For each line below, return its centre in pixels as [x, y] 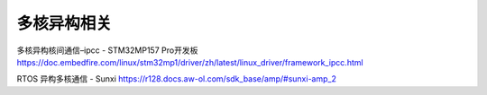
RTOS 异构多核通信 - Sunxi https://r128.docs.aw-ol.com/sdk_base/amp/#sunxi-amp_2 [177, 79]
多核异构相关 [64, 23]
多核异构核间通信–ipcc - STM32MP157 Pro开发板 [107, 50]
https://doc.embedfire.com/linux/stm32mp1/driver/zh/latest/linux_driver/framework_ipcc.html [190, 62]
